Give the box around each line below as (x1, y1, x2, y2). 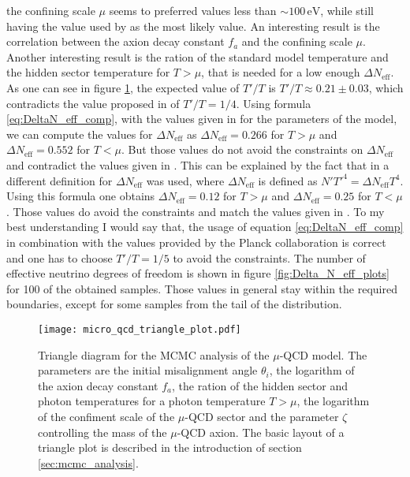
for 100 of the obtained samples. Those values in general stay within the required (6, 280, 397, 296)
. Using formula (236, 95, 311, 111)
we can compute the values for (6, 125, 153, 142)
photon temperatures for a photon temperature (38, 393, 266, 409)
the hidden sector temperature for (6, 64, 170, 80)
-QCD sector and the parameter (184, 408, 339, 424)
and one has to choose (6, 249, 113, 266)
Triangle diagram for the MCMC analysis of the (38, 346, 270, 363)
